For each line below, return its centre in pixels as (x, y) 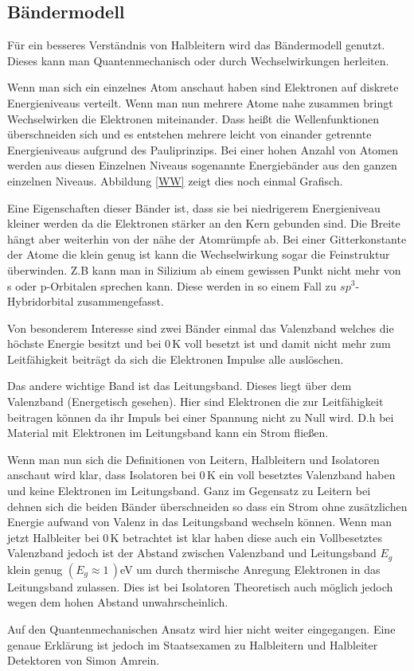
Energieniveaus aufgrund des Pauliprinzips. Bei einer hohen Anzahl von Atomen (203, 149)
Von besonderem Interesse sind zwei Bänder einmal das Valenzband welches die (201, 328)
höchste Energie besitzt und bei (84, 343)
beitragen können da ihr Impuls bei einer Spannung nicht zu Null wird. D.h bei (201, 417)
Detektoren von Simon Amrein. (84, 660)
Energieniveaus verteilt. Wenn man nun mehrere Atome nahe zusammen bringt (200, 102)
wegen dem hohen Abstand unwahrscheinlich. (118, 602)
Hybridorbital (41, 301)
